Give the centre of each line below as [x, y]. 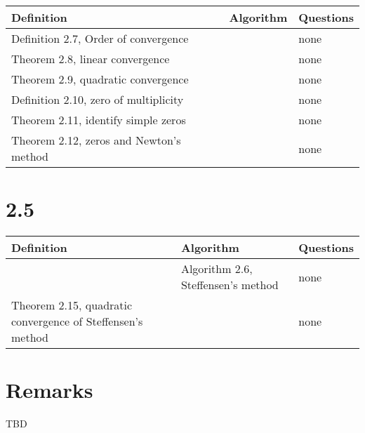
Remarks [49, 390]
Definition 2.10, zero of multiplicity [98, 99]
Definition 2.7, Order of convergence [100, 38]
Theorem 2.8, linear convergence [91, 59]
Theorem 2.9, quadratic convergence [100, 79]
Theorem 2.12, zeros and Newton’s [96, 140]
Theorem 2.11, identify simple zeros [99, 120]
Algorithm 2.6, [217, 269]
